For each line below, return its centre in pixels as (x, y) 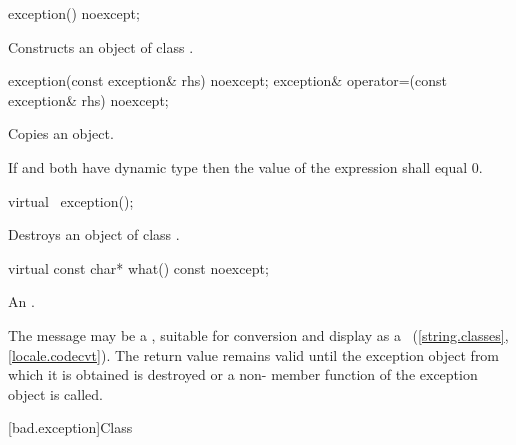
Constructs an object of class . (101, 46)
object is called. (55, 393)
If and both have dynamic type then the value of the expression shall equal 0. (245, 166)
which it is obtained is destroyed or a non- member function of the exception (243, 374)
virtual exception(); (71, 200)
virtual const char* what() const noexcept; (138, 267)
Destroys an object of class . (94, 234)
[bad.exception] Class (70, 427)
